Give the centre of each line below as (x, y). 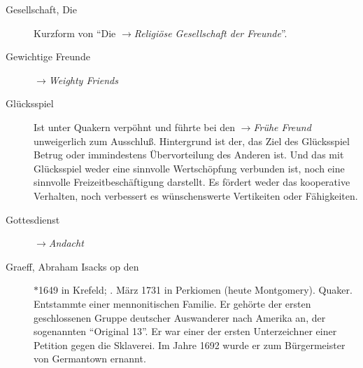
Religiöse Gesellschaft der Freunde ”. (211, 33)
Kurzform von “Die (75, 33)
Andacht (66, 243)
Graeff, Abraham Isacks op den (72, 266)
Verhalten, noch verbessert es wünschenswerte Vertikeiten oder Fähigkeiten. (196, 195)
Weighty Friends (83, 80)
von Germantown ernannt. (90, 359)
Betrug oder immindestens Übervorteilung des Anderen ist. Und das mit (189, 155)
